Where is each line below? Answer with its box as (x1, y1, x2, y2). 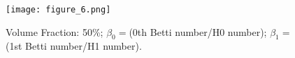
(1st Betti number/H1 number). (6, 39, 142, 53)
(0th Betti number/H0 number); (129, 24, 267, 39)
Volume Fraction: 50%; (6, 24, 103, 39)
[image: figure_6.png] (6, 5, 111, 14)
